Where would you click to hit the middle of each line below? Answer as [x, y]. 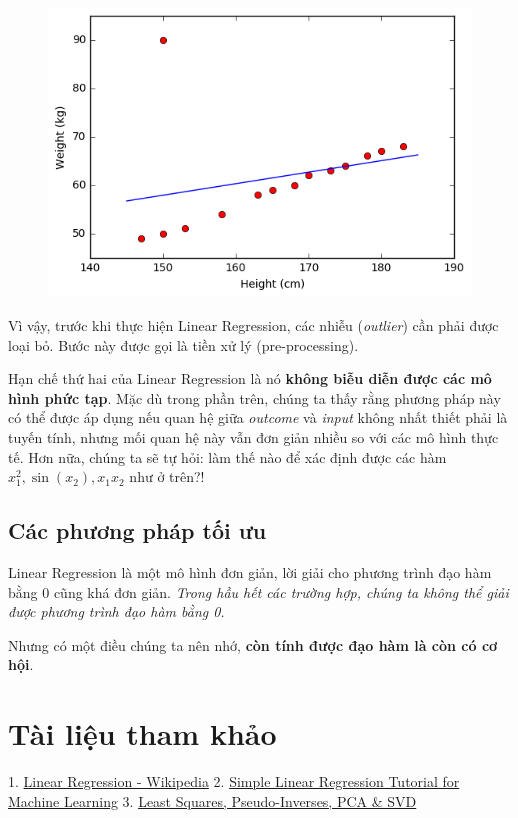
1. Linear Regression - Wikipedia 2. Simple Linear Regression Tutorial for [234, 781]
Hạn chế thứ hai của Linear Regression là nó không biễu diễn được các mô [250, 378]
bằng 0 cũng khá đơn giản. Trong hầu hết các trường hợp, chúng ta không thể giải [258, 591]
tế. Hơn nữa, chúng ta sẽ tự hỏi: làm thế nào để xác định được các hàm [227, 456]
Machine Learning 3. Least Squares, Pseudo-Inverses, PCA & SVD [212, 800]
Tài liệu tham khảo [142, 733]
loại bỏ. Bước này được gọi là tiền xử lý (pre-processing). [183, 344]
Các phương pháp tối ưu [137, 530]
